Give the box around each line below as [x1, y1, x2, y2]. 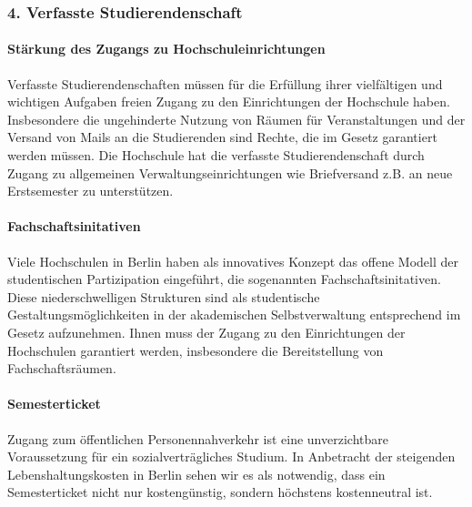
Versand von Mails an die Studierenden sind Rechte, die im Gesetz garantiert [7, 127, 437, 147]
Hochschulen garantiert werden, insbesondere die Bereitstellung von [7, 340, 384, 360]
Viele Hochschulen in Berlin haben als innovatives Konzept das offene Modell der [7, 251, 459, 270]
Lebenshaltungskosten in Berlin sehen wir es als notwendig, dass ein [7, 464, 386, 483]
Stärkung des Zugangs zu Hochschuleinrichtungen [7, 39, 326, 58]
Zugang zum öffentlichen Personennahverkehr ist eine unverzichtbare [7, 429, 388, 448]
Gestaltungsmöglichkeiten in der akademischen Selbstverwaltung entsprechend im [7, 305, 461, 324]
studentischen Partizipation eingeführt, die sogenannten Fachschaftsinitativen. [7, 269, 441, 289]
